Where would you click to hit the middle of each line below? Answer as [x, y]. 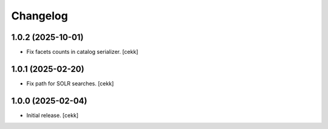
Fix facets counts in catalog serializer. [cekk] [82, 52]
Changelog [39, 16]
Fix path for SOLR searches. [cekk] [70, 83]
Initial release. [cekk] [53, 115]
